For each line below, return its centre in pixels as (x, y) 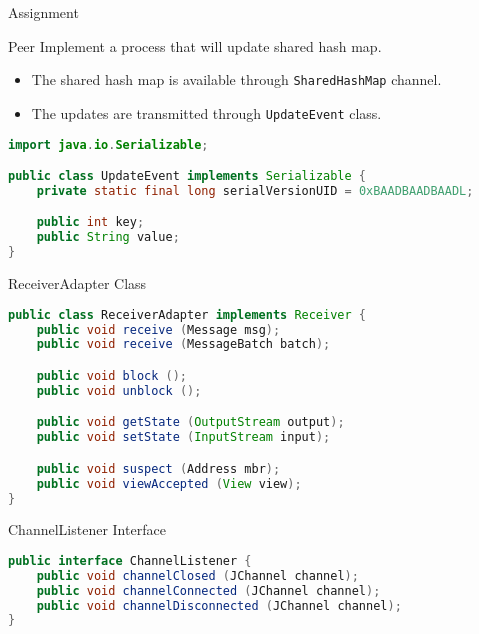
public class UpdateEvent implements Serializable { (187, 176)
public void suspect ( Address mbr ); (158, 468)
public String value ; (108, 237)
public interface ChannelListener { (130, 560)
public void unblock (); (119, 390)
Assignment (43, 12)
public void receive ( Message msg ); (158, 329)
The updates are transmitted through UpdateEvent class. (206, 112)
